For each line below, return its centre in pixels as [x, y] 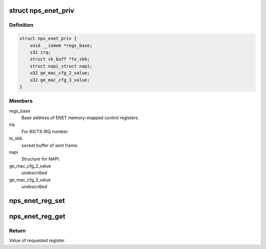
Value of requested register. [37, 241]
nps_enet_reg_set [37, 201]
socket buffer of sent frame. [50, 145]
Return [17, 230]
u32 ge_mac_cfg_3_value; [60, 80]
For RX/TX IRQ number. [45, 131]
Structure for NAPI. [41, 159]
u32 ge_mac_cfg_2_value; [60, 73]
